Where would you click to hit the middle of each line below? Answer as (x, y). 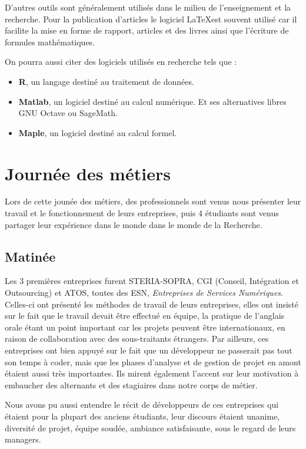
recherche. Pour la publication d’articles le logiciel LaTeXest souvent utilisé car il (151, 19)
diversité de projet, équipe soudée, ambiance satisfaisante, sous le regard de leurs (150, 427)
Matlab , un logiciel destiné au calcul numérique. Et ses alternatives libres (152, 101)
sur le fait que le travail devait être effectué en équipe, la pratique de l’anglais (145, 316)
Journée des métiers (88, 173)
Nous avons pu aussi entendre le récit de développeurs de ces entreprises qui (142, 405)
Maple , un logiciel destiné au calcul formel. (98, 132)
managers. (23, 439)
